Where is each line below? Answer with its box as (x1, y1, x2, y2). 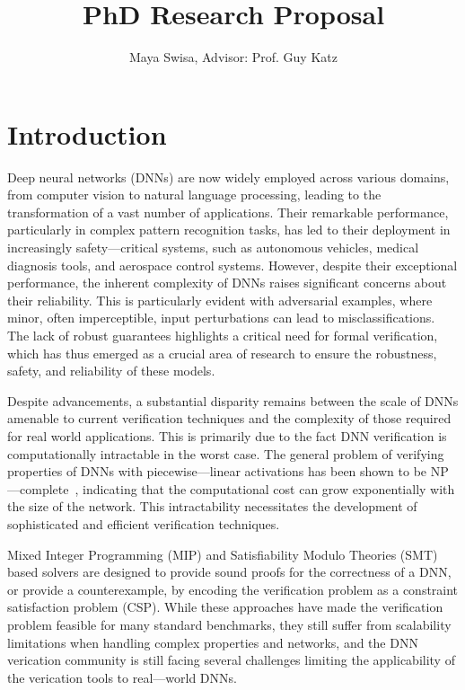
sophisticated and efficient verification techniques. (7, 514, 280, 533)
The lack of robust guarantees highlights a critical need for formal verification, (7, 326, 438, 344)
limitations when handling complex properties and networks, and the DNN (7, 632, 418, 651)
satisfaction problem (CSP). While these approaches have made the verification (7, 597, 443, 616)
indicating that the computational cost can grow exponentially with (82, 479, 455, 498)
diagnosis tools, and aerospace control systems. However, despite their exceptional (7, 255, 458, 274)
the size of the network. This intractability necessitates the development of (7, 497, 417, 516)
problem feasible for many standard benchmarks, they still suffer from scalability (7, 615, 452, 633)
